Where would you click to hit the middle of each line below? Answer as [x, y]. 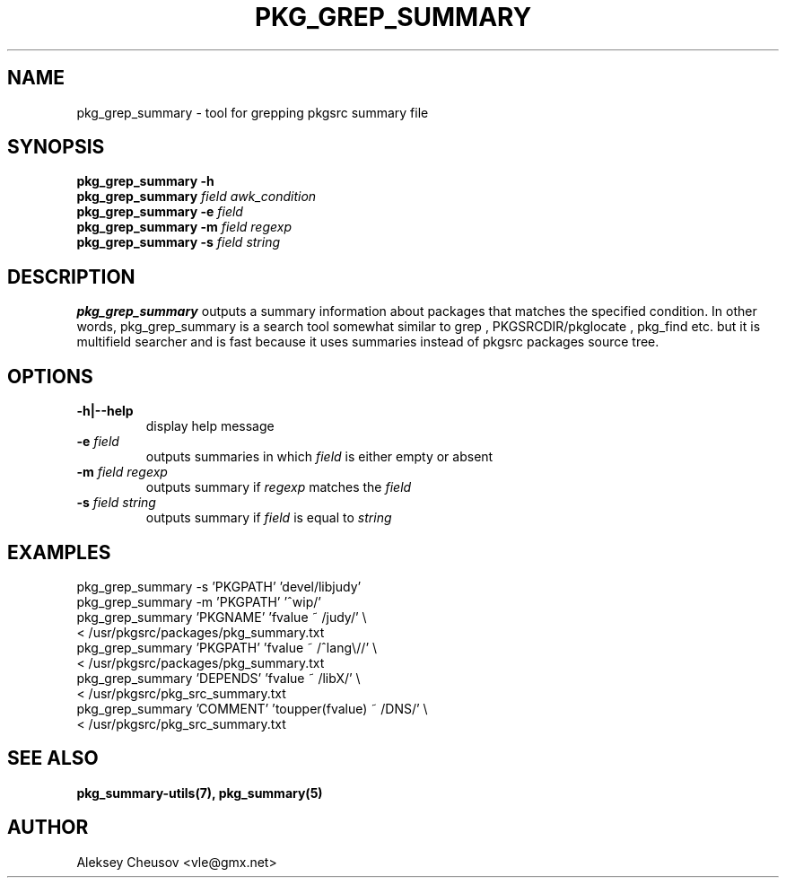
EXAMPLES [59, 552]
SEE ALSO [53, 758]
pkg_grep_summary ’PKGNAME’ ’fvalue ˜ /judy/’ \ [222, 617]
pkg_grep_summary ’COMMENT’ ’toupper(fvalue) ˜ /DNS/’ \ [252, 708]
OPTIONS [50, 376]
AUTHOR [48, 828]
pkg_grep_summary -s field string [179, 242]
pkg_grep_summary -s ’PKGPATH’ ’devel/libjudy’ [219, 586]
